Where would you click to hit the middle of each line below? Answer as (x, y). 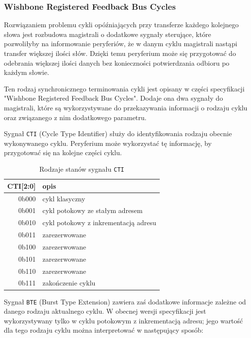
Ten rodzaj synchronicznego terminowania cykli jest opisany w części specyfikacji (124, 88)
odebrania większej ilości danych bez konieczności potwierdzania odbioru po (117, 62)
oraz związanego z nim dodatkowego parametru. (75, 117)
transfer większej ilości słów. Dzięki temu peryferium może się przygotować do (120, 53)
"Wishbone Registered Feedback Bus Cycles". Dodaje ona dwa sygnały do (114, 98)
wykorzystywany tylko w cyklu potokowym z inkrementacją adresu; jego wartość (124, 320)
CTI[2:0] (22, 186)
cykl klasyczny (64, 198)
